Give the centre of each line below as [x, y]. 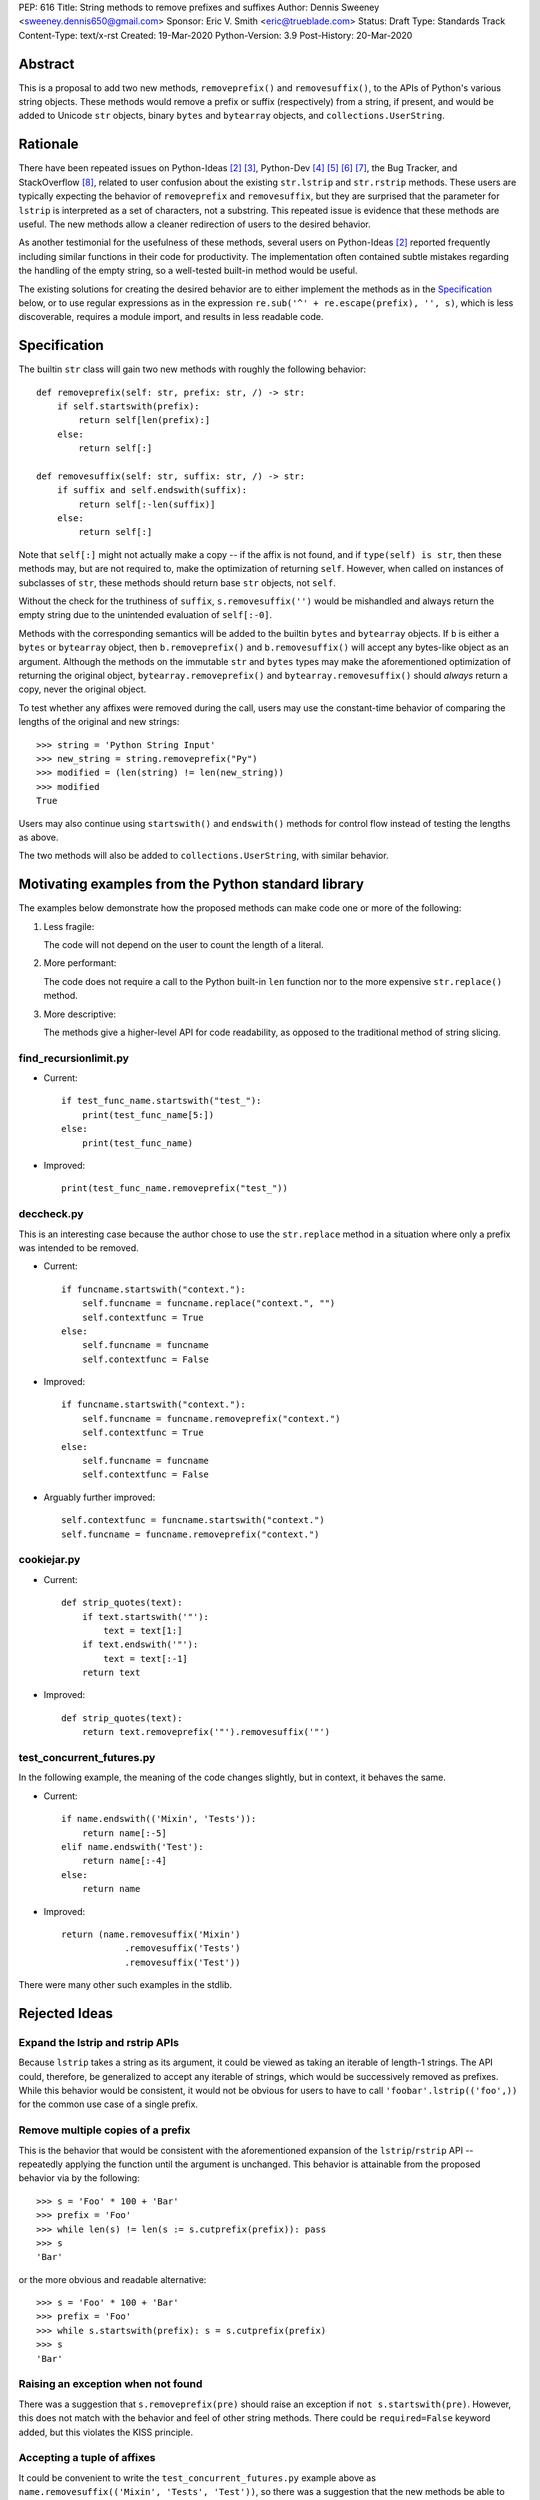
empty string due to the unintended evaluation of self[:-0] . [145, 615]
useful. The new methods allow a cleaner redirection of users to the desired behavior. [194, 224]
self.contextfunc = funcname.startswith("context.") [193, 1520]
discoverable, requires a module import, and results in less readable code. [171, 317]
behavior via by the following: [79, 2178]
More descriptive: [80, 1014]
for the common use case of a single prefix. [108, 2104]
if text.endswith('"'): [140, 1644]
